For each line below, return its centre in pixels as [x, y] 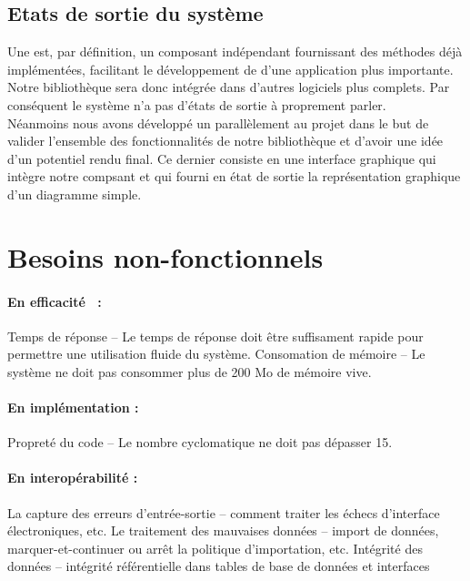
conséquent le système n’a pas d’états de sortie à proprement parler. [197, 104]
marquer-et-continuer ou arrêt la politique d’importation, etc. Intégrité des [215, 548]
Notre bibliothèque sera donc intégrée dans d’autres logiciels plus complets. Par [229, 87]
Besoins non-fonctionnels [165, 256]
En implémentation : [73, 408]
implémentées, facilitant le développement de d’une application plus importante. [230, 69]
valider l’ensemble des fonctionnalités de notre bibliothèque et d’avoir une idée [225, 141]
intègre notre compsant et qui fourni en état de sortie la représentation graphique [234, 176]
